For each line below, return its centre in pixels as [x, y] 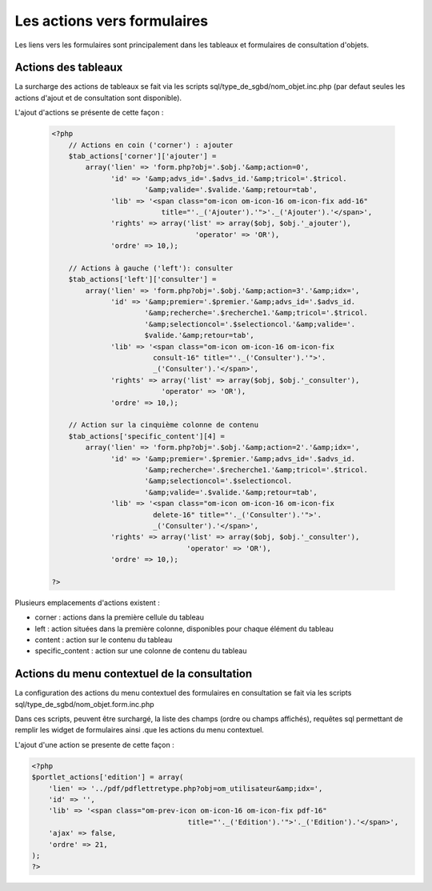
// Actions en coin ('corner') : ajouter [151, 145]
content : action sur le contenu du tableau [104, 640]
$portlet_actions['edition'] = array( [108, 777]
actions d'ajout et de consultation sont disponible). [98, 98]
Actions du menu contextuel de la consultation [134, 674]
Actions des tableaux [69, 68]
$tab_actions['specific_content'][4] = [147, 436]
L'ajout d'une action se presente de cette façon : [95, 745]
